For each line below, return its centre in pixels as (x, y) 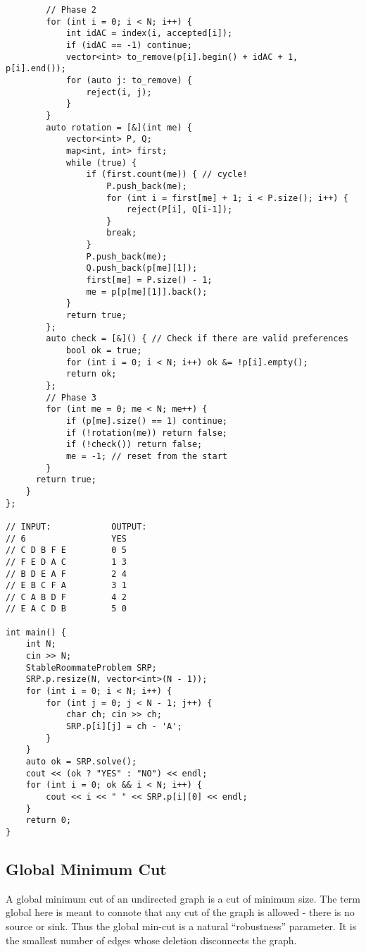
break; (122, 233)
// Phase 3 (71, 397)
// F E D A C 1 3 (66, 562)
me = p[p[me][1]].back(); (147, 292)
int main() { (36, 632)
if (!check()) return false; (134, 445)
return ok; (91, 374)
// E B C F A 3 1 (66, 586)
